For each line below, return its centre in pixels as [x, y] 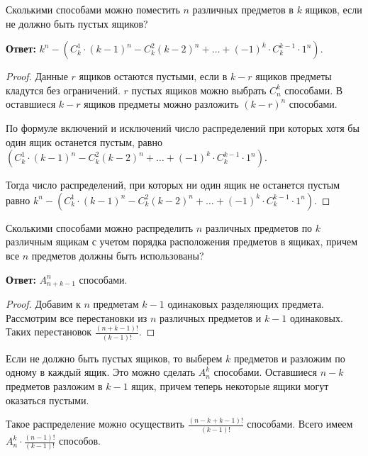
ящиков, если [334, 9]
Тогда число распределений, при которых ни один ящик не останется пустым [173, 185]
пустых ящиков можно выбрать [199, 90]
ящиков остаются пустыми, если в [153, 76]
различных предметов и [211, 317]
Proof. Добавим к [43, 303]
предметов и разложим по [290, 358]
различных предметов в [243, 9]
